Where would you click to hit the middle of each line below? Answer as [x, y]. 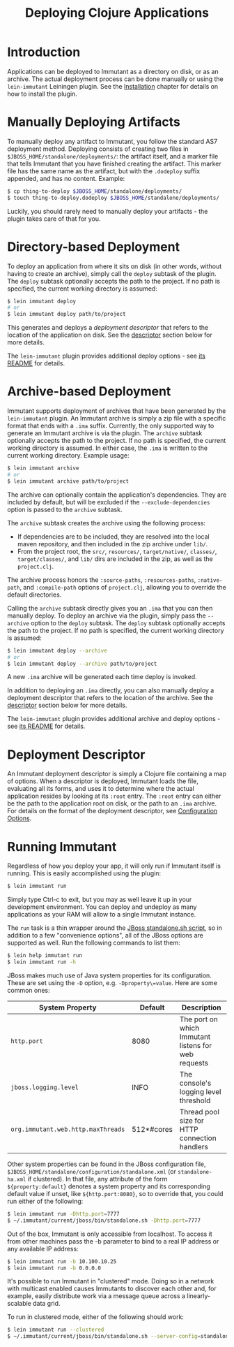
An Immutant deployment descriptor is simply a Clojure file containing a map [117, 774]
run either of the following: [45, 1201]
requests [194, 1063]
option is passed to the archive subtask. [65, 509]
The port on [198, 1019]
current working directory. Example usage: [68, 456]
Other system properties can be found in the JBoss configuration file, [107, 1164]
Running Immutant [62, 846]
